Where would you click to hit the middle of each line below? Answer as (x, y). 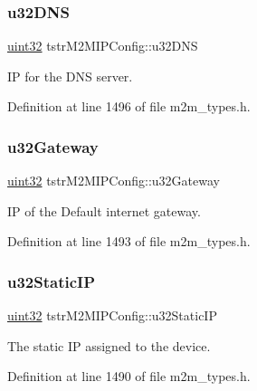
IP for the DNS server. (70, 76)
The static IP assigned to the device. (109, 345)
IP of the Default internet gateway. (104, 210)
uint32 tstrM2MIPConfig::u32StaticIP (112, 315)
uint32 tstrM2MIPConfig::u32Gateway (114, 181)
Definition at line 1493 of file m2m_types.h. (129, 241)
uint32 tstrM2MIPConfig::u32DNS (103, 46)
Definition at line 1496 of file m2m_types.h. (129, 106)
